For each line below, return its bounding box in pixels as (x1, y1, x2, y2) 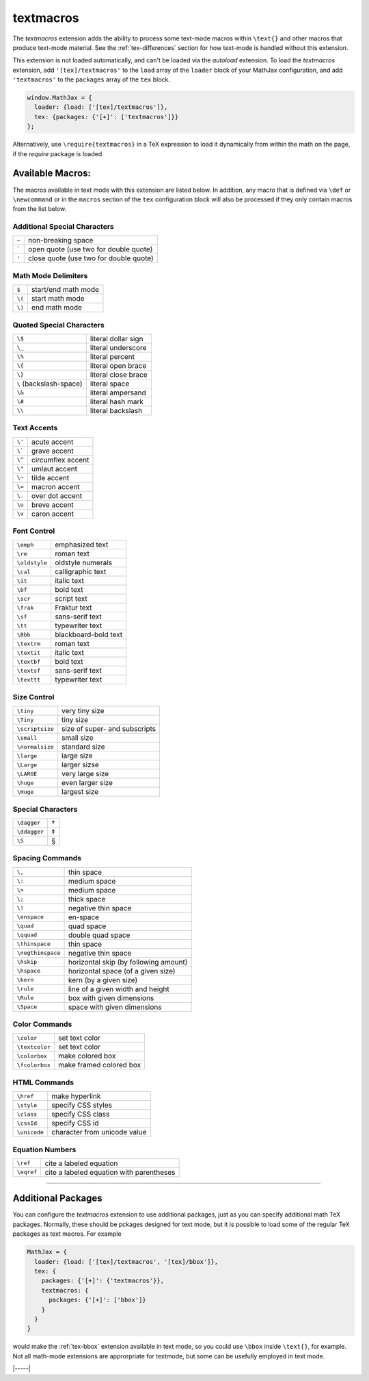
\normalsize (16, 743, 54, 750)
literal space (90, 379, 130, 388)
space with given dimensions (68, 1002, 162, 1012)
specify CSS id (51, 1119, 99, 1128)
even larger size (61, 778, 113, 788)
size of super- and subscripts (61, 724, 156, 734)
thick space (68, 894, 106, 904)
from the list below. (12, 205, 67, 213)
